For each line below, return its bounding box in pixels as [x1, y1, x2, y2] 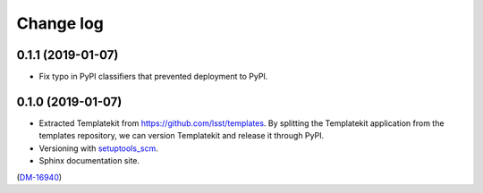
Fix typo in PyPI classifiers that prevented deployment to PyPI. [38, 71, 268, 82]
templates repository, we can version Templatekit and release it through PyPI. [38, 130, 325, 141]
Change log [16, 13, 105, 33]
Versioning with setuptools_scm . [38, 143, 158, 154]
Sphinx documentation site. [38, 155, 140, 166]
